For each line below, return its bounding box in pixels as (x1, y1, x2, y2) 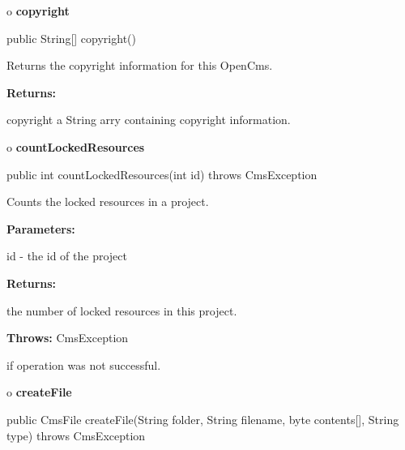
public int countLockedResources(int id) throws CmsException (6, 165, 318, 182)
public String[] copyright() (6, 29, 136, 46)
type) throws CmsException (6, 426, 146, 444)
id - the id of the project (6, 247, 127, 264)
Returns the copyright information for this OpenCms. (6, 57, 273, 74)
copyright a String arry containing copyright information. (6, 111, 291, 128)
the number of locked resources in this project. (6, 302, 237, 319)
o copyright (6, 2, 70, 19)
